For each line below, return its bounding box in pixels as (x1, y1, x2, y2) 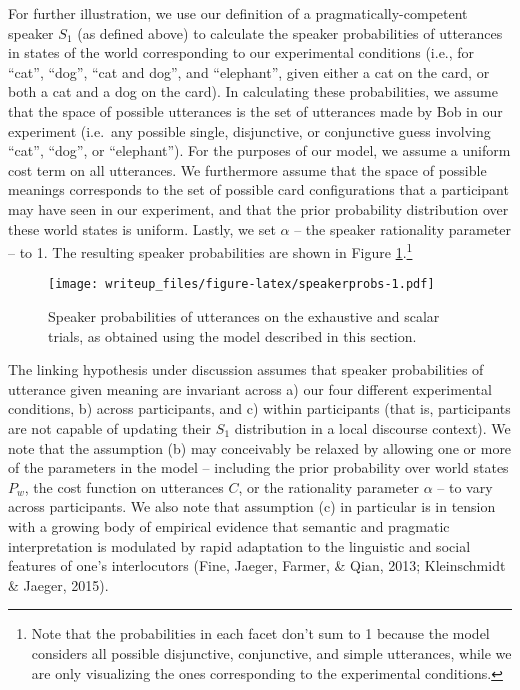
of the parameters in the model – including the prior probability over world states (8, 457, 509, 478)
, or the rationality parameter (238, 476, 420, 497)
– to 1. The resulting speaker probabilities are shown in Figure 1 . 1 (8, 239, 413, 262)
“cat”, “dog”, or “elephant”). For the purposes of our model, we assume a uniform (8, 140, 511, 161)
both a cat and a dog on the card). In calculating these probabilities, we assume (8, 81, 498, 102)
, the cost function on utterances (24, 476, 224, 497)
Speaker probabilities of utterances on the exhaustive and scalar (48, 306, 440, 327)
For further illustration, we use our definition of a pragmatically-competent (8, 3, 468, 23)
